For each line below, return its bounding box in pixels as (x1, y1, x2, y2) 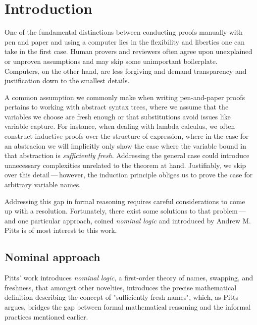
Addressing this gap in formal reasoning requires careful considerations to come (4, 196, 245, 206)
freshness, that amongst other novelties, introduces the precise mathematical (4, 282, 237, 292)
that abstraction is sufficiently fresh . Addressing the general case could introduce (4, 150, 250, 161)
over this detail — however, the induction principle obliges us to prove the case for (4, 169, 253, 180)
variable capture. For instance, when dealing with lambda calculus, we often (4, 121, 235, 131)
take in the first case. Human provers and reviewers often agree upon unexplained (4, 46, 253, 56)
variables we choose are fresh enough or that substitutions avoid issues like (4, 111, 231, 121)
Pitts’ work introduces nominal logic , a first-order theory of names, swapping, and (4, 272, 254, 283)
